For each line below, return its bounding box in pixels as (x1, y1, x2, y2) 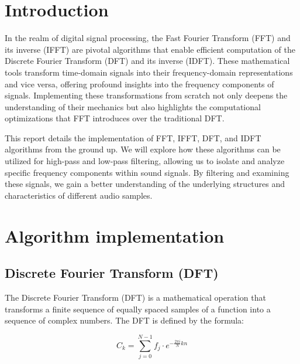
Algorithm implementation (5, 223, 225, 247)
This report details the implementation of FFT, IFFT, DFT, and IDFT (5, 131, 261, 144)
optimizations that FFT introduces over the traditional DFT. (5, 112, 225, 124)
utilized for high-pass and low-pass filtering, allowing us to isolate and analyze (5, 155, 285, 167)
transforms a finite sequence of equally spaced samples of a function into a (5, 302, 271, 315)
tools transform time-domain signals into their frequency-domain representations (5, 66, 293, 78)
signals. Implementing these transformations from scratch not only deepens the (5, 89, 288, 101)
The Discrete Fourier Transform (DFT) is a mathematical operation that (5, 291, 266, 304)
